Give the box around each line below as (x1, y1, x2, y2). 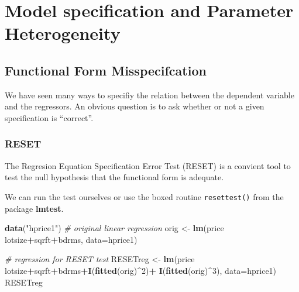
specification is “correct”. (5, 111, 94, 123)
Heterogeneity (5, 21, 121, 45)
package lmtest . (5, 202, 64, 214)
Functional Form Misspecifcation (5, 61, 207, 79)
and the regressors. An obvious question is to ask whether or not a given (5, 100, 264, 112)
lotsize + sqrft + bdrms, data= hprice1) (5, 233, 138, 245)
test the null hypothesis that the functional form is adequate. (5, 171, 224, 183)
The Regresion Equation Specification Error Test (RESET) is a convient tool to (5, 159, 291, 171)
